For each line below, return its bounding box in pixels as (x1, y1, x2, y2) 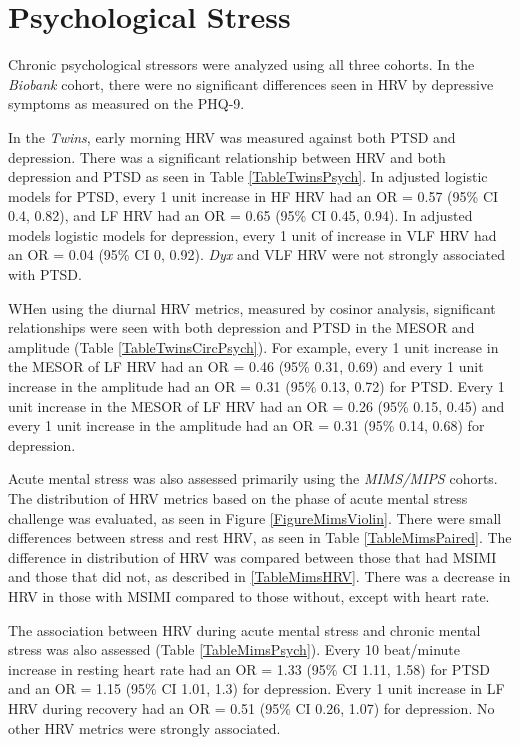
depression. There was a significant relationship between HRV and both (8, 146, 446, 167)
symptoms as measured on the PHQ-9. (8, 93, 245, 114)
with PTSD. (8, 264, 82, 285)
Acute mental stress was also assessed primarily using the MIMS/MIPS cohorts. (8, 468, 498, 489)
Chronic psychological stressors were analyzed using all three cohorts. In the (8, 54, 475, 75)
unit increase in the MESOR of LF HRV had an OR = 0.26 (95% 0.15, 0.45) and (8, 395, 505, 416)
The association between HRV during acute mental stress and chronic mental (8, 619, 481, 640)
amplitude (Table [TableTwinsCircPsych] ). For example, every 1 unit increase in (8, 336, 499, 357)
